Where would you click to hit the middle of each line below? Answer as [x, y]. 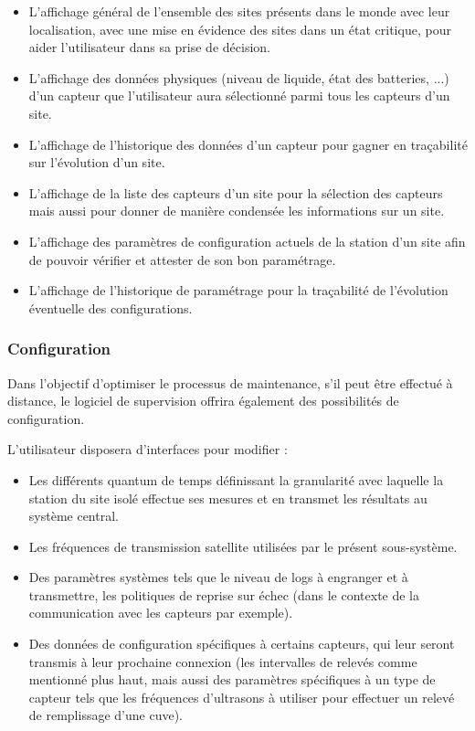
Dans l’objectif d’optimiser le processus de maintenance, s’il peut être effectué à [230, 382]
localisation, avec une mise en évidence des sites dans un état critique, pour [240, 29]
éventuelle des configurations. [111, 307]
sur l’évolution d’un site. [97, 162]
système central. [74, 516]
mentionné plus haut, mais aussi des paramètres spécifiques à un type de [232, 679]
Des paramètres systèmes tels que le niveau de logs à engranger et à [218, 577]
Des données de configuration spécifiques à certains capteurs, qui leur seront [242, 644]
